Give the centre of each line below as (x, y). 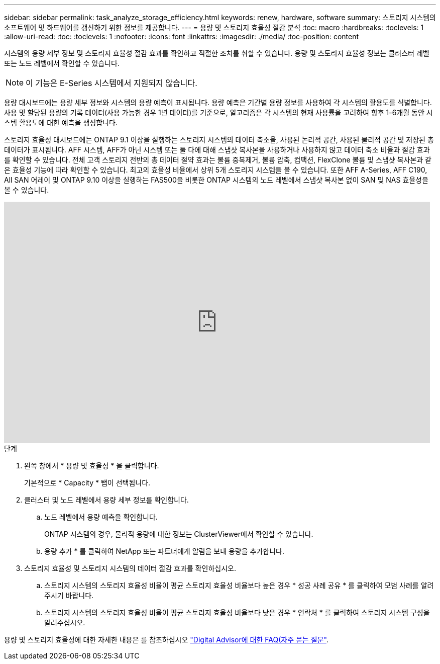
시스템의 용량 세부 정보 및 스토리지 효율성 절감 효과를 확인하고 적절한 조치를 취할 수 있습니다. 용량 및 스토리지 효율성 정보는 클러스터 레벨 (217, 53)
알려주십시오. (65, 622)
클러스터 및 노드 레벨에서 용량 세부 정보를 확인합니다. (106, 500)
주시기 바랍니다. (69, 595)
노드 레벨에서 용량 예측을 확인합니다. (101, 517)
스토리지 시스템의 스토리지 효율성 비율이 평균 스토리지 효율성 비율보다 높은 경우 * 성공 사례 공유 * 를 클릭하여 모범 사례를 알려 (239, 585)
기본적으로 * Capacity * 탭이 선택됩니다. (87, 483)
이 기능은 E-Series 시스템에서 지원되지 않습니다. (112, 83)
